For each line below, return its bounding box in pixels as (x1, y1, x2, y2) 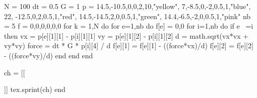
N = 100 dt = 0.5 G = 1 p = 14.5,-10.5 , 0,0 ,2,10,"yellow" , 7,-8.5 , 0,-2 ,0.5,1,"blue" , (4, 1, 251, 11)
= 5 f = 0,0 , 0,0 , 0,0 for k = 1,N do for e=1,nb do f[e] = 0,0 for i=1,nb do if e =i (4, 21, 253, 31)
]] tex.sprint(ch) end (4, 84, 66, 94)
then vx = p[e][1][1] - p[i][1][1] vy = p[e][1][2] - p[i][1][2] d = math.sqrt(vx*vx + (4, 30, 249, 41)
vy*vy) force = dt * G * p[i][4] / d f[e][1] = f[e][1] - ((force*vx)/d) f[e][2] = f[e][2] (4, 40, 253, 51)
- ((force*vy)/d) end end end (4, 50, 93, 60)
